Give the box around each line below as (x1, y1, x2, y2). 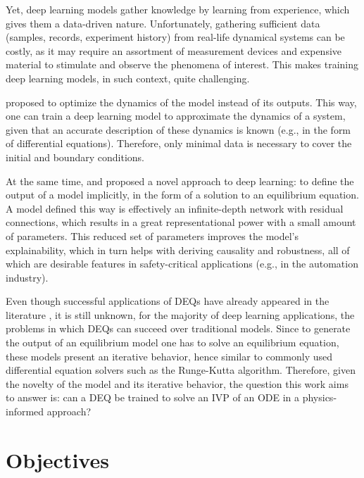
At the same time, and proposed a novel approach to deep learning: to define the (6, 173, 354, 188)
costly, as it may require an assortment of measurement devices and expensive (6, 43, 342, 58)
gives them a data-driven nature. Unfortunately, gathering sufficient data (6, 15, 320, 30)
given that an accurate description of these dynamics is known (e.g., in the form (6, 122, 351, 137)
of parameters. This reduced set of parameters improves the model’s (6, 228, 299, 243)
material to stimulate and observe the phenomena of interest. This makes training (6, 57, 359, 72)
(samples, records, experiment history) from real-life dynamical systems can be (6, 30, 345, 44)
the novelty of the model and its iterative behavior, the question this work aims (6, 376, 349, 391)
